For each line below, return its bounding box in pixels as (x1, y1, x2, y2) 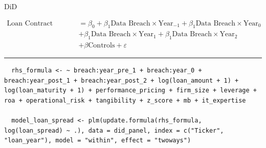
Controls (88, 42, 115, 50)
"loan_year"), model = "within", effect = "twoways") (4, 137, 191, 144)
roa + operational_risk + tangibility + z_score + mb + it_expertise (4, 97, 246, 105)
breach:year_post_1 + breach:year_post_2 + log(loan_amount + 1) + (4, 77, 239, 84)
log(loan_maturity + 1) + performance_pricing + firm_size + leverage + (4, 87, 257, 94)
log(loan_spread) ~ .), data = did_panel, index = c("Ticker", (4, 127, 224, 134)
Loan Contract (7, 19, 53, 27)
